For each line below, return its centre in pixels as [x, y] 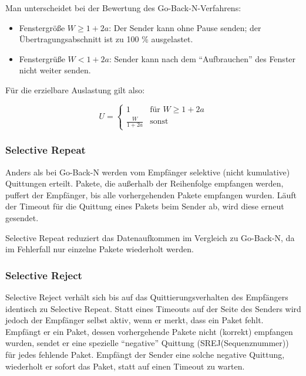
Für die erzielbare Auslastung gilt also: [75, 89]
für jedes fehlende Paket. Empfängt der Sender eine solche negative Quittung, [145, 355]
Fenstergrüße [42, 58]
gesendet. [22, 218]
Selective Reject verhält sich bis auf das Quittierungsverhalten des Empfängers [147, 297]
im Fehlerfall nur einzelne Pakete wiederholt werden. [100, 249]
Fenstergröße [42, 27]
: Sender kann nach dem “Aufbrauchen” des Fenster [203, 58]
